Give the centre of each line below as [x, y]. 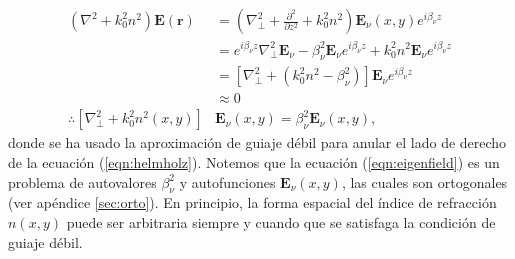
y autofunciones [227, 181]
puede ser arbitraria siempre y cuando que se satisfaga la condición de [281, 222]
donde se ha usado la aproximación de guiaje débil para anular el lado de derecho [257, 142]
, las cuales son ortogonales [424, 181]
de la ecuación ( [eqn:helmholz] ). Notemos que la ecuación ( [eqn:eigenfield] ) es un [254, 162]
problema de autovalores [82, 181]
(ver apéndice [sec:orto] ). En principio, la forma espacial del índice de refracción [252, 202]
